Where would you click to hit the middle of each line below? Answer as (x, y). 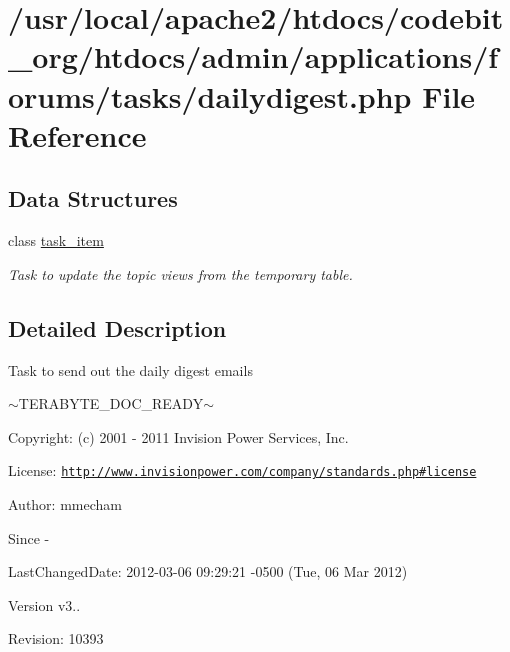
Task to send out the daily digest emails (130, 369)
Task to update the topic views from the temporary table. (180, 273)
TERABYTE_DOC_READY (111, 403)
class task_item (56, 240)
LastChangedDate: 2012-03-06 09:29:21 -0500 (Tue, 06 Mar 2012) (208, 571)
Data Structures (93, 198)
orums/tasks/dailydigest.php (210, 95)
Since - (29, 537)
